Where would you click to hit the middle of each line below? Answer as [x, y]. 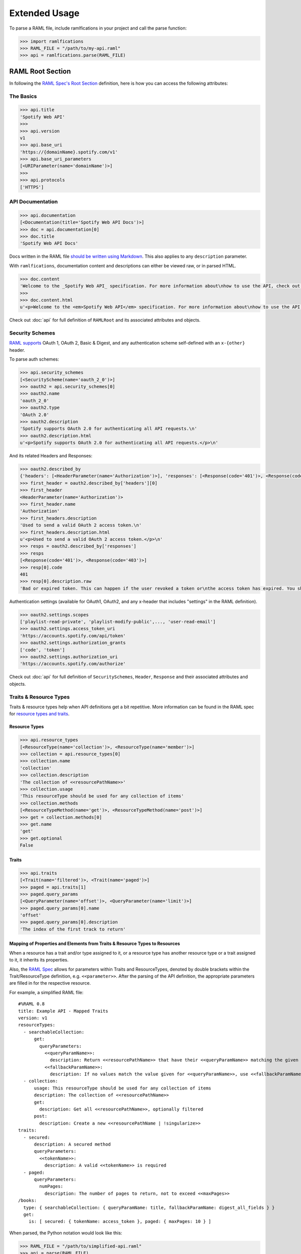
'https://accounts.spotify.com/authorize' [73, 664]
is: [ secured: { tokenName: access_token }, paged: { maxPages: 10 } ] [120, 1222]
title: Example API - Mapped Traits [63, 1011]
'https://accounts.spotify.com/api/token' [73, 636]
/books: [28, 1201]
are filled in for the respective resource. [50, 983]
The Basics [23, 96]
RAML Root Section [40, 71]
